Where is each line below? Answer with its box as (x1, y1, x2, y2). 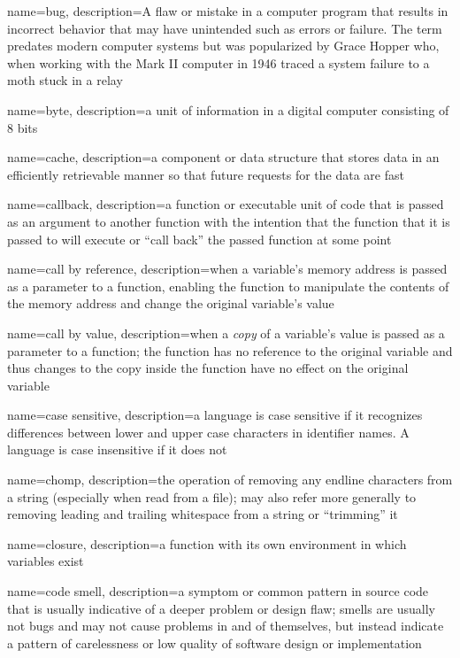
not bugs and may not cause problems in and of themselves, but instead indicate (7, 616, 444, 635)
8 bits (7, 118, 38, 136)
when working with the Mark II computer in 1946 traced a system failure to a (7, 53, 430, 72)
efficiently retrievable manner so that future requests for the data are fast (7, 165, 404, 183)
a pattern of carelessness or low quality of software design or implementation (7, 633, 422, 652)
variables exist (7, 552, 84, 570)
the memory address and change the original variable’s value (7, 294, 334, 313)
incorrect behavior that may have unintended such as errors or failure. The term (7, 19, 442, 37)
